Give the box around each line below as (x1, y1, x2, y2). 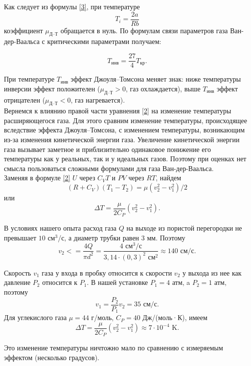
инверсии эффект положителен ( (4, 83, 100, 93)
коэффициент (4, 25, 43, 35)
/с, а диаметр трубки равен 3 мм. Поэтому (58, 232, 185, 242)
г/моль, (91, 312, 114, 323)
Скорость (4, 267, 31, 278)
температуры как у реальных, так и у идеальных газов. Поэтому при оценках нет (4, 153, 247, 164)
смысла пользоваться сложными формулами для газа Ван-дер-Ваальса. (4, 163, 214, 173)
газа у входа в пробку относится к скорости (42, 267, 172, 278)
